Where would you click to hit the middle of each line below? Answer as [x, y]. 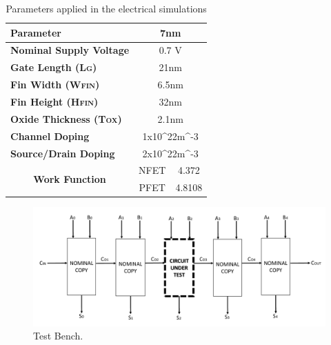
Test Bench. [58, 336]
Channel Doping [50, 136]
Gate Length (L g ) [54, 67]
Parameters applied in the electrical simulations [106, 8]
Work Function [70, 178]
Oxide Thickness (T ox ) [66, 118]
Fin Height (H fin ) [54, 101]
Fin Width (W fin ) [55, 85]
